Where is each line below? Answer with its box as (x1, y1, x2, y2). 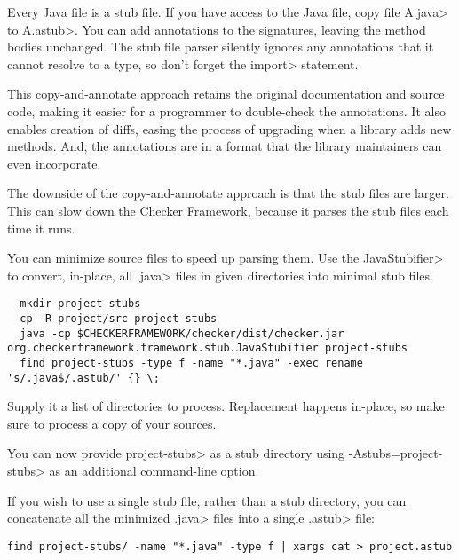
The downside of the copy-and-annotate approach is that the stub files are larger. (7, 184, 449, 202)
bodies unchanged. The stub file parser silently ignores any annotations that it (7, 37, 434, 56)
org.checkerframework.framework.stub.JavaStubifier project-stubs (7, 342, 408, 355)
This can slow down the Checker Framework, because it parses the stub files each (7, 201, 449, 219)
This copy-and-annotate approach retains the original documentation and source (7, 84, 445, 103)
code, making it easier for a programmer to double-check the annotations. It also (7, 101, 446, 120)
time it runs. (7, 218, 75, 237)
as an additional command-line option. (49, 461, 259, 480)
